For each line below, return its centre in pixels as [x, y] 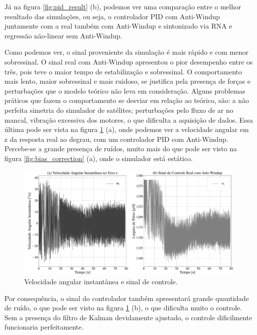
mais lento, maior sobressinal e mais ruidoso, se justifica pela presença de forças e [128, 81]
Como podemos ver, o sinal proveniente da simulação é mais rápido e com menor [127, 52]
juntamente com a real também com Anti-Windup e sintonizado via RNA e [118, 26]
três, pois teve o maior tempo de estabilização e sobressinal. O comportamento [123, 71]
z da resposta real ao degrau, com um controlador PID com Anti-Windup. [116, 139]
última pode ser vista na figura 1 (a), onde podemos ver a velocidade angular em [127, 129]
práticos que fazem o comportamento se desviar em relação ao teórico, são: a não [127, 100]
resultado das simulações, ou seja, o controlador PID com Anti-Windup [112, 16]
